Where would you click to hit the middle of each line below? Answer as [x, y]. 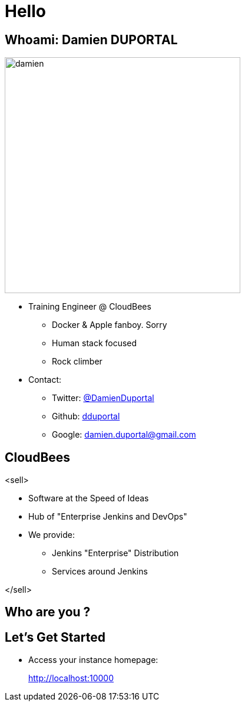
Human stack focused [95, 343]
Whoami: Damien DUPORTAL [91, 40]
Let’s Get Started [55, 637]
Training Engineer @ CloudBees [90, 307]
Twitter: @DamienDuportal [103, 398]
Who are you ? [48, 612]
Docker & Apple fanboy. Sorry [110, 325]
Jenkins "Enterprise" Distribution [115, 553]
